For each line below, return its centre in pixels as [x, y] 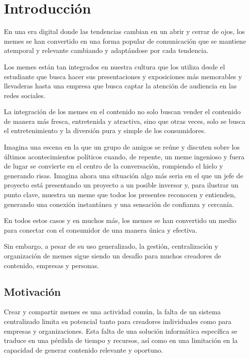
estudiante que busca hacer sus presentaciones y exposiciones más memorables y [123, 76]
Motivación [33, 291]
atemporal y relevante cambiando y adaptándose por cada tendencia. [106, 50]
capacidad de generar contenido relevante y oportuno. [84, 349]
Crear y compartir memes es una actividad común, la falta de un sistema [112, 312]
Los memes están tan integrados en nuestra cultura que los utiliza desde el [115, 66]
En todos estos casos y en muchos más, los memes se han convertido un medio [120, 220]
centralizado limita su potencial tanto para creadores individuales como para [118, 321]
